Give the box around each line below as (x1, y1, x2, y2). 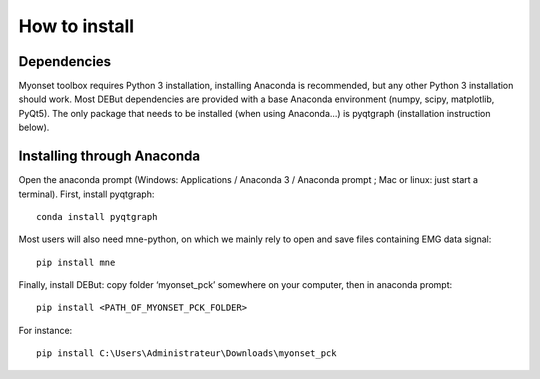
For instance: (18, 324, 73, 336)
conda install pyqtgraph (36, 211, 158, 222)
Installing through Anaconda (18, 148, 200, 165)
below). (18, 121, 50, 134)
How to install (18, 15, 135, 37)
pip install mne (36, 256, 116, 268)
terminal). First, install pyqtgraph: (18, 188, 155, 200)
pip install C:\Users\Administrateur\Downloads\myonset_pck (36, 348, 337, 359)
